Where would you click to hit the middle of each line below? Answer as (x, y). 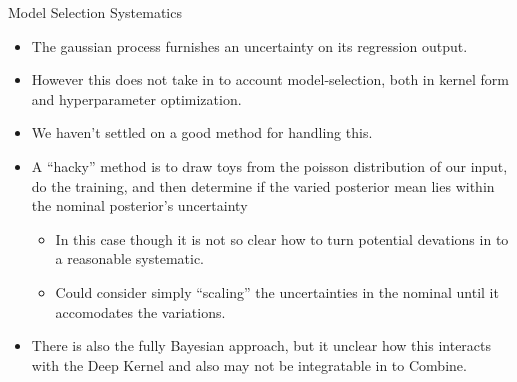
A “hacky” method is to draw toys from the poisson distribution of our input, (269, 165)
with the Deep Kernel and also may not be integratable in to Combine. (249, 364)
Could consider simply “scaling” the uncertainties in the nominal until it (277, 291)
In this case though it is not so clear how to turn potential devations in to (282, 238)
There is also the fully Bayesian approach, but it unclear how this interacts (261, 345)
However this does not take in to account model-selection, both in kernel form (270, 79)
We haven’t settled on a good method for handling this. (202, 132)
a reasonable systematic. (130, 258)
